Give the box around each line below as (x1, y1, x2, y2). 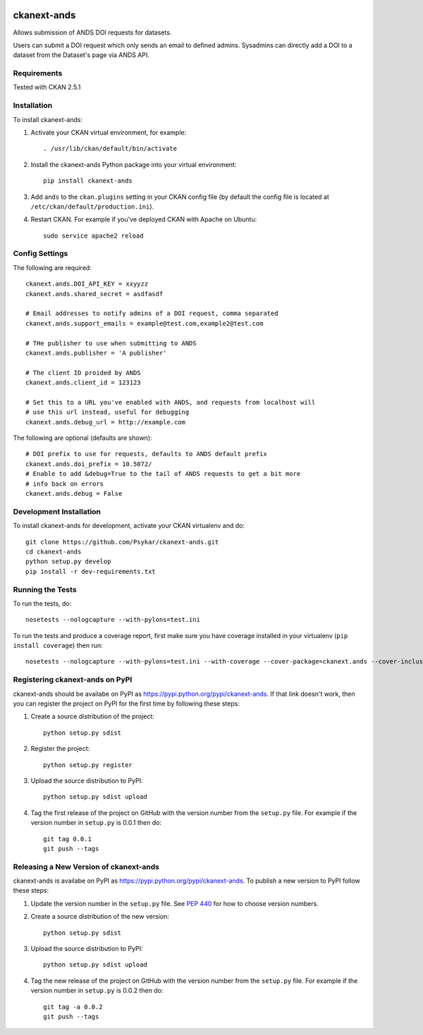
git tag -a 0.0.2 (43, 1003, 103, 1011)
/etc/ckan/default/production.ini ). (30, 202, 154, 211)
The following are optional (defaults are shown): (13, 434, 152, 442)
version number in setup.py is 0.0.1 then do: (30, 819, 162, 827)
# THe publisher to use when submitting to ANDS (25, 339, 197, 347)
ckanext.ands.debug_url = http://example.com (25, 418, 186, 426)
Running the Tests (13, 584, 77, 594)
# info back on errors (25, 479, 104, 488)
